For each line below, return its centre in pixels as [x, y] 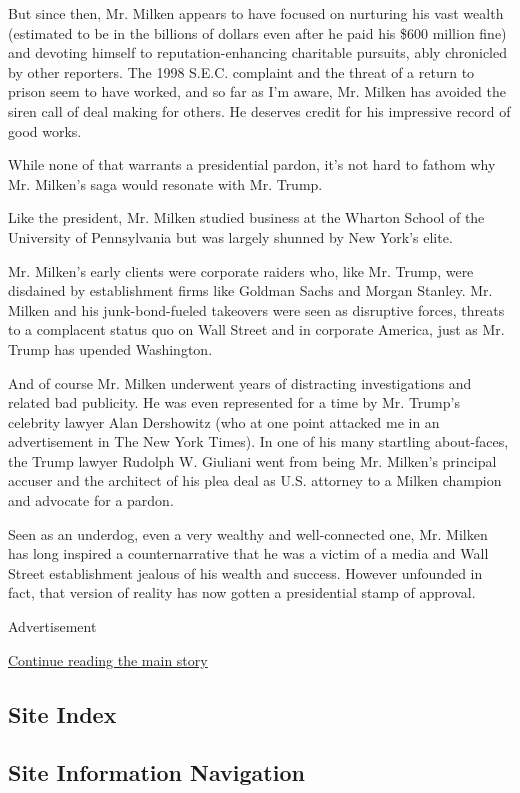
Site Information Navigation [156, 772]
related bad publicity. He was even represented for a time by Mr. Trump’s [234, 402]
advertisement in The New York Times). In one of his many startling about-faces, [258, 441]
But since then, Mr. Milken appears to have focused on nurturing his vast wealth [256, 13]
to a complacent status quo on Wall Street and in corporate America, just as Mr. [256, 329]
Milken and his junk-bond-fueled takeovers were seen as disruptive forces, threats [256, 309]
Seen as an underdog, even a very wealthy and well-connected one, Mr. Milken [248, 533]
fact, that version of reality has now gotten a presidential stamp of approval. [242, 592]
